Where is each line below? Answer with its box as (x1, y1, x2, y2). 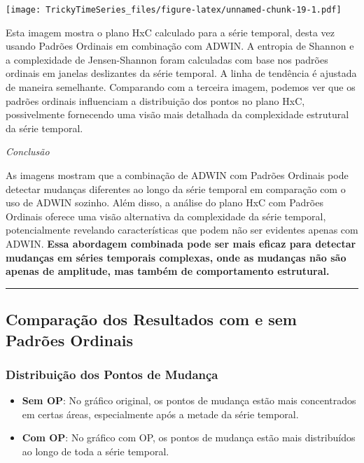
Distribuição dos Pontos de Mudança (6, 365, 218, 383)
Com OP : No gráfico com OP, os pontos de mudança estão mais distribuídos (22, 430, 356, 445)
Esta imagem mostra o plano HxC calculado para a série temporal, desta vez (6, 24, 335, 39)
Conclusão (6, 144, 50, 159)
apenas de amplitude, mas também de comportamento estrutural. (6, 264, 330, 278)
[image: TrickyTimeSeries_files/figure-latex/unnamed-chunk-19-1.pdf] (6, 5, 342, 15)
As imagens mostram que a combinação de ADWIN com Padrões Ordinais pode (6, 168, 349, 182)
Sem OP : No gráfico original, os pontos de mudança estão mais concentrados (22, 393, 356, 408)
